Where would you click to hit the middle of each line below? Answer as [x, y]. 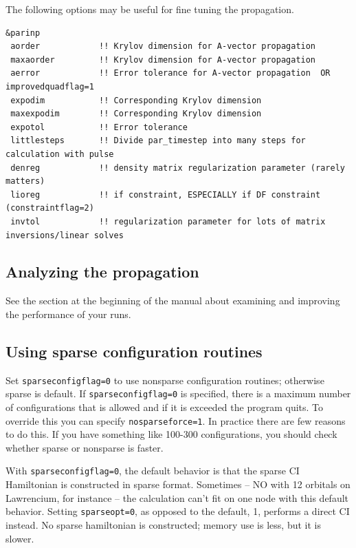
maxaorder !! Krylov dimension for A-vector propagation [163, 60]
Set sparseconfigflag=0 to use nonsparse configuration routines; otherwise [165, 380]
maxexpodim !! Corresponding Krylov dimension [136, 114]
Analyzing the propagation [102, 272]
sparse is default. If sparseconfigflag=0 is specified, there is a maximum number [178, 393]
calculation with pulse [60, 154]
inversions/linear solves [65, 235]
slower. [20, 538]
